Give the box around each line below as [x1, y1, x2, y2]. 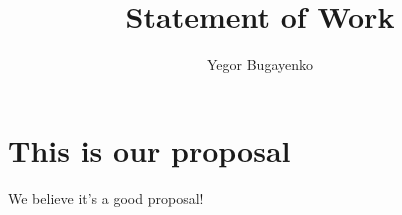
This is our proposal [8, 129, 291, 170]
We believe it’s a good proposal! [8, 187, 204, 208]
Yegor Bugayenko [206, 54, 313, 75]
